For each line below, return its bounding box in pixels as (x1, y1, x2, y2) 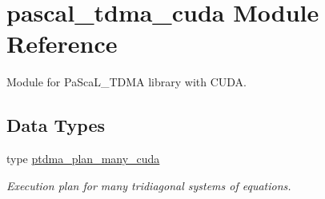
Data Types (6, 113, 105, 137)
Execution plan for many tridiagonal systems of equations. (6, 177, 291, 193)
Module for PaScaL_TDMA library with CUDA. (6, 74, 247, 90)
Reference (6, 27, 118, 60)
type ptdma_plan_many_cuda (6, 150, 160, 167)
